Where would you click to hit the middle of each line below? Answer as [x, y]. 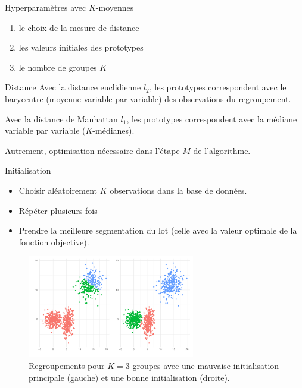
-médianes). [113, 130]
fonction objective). [54, 242]
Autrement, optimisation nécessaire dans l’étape [92, 150]
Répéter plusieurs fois [58, 210]
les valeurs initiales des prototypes [81, 47]
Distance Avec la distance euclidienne [73, 87]
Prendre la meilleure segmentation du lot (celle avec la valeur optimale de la [158, 230]
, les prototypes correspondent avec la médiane [212, 119]
